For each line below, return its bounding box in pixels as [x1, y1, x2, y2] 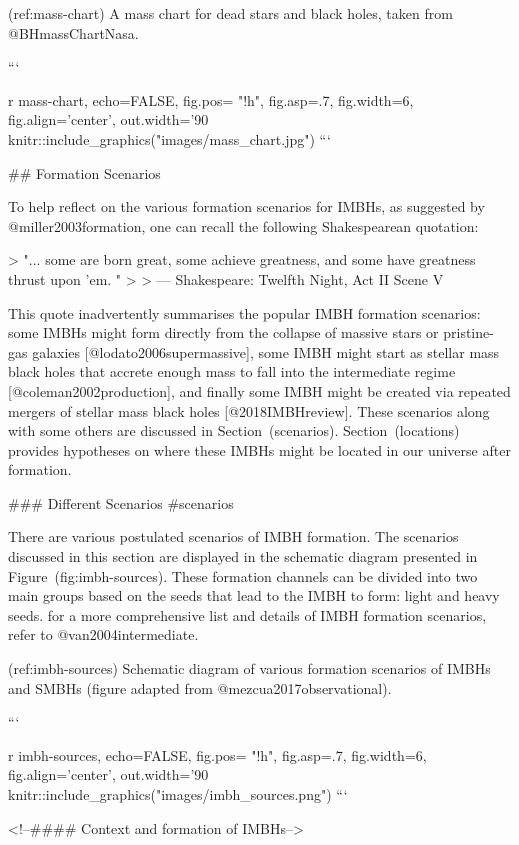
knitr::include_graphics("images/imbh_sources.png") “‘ [8, 784, 348, 804]
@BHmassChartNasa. [8, 22, 139, 43]
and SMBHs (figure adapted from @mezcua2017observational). [8, 677, 392, 698]
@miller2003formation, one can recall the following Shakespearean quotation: [8, 215, 479, 236]
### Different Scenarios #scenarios [8, 492, 234, 513]
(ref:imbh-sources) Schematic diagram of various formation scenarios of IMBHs [8, 658, 491, 679]
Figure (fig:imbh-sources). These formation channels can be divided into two [8, 565, 478, 586]
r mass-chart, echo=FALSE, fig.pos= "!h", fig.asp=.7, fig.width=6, [8, 89, 414, 110]
